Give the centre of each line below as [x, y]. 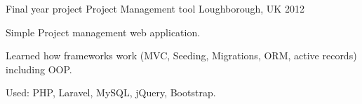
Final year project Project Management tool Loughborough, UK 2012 [155, 8]
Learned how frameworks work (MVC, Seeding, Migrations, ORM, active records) [181, 55]
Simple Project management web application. [103, 32]
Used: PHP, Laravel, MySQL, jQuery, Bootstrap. [111, 92]
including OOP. [39, 69]
